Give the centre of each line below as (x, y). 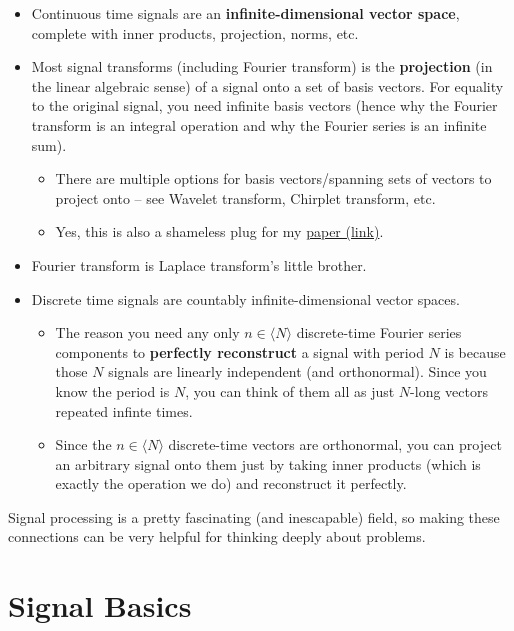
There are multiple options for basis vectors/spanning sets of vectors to (273, 178)
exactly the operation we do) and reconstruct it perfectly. (231, 483)
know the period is (112, 390)
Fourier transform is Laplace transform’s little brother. (199, 264)
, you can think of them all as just (290, 390)
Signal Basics (100, 605)
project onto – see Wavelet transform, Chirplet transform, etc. (245, 197)
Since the (83, 444)
